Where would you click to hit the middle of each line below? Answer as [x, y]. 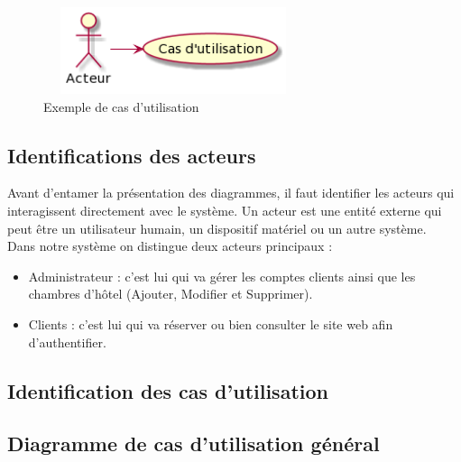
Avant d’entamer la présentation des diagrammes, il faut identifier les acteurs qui [231, 193]
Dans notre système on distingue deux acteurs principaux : [170, 246]
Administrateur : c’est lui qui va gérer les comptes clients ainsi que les [222, 276]
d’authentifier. [67, 342]
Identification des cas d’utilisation [168, 390]
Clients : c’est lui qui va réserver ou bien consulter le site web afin [211, 323]
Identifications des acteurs [132, 155]
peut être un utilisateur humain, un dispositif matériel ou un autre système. [217, 228]
